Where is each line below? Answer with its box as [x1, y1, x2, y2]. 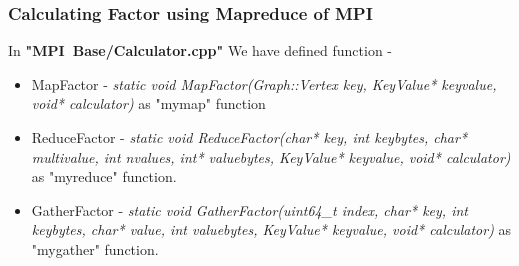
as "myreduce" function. [31, 166, 177, 187]
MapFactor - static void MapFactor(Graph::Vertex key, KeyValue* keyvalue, [31, 73, 497, 94]
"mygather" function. [31, 238, 159, 259]
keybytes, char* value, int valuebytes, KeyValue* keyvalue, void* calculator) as [31, 219, 512, 240]
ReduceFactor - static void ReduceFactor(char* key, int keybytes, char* [31, 127, 468, 147]
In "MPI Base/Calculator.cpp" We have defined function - [8, 40, 393, 61]
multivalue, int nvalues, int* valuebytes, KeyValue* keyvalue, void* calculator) [31, 146, 511, 167]
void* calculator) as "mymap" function [31, 93, 266, 114]
